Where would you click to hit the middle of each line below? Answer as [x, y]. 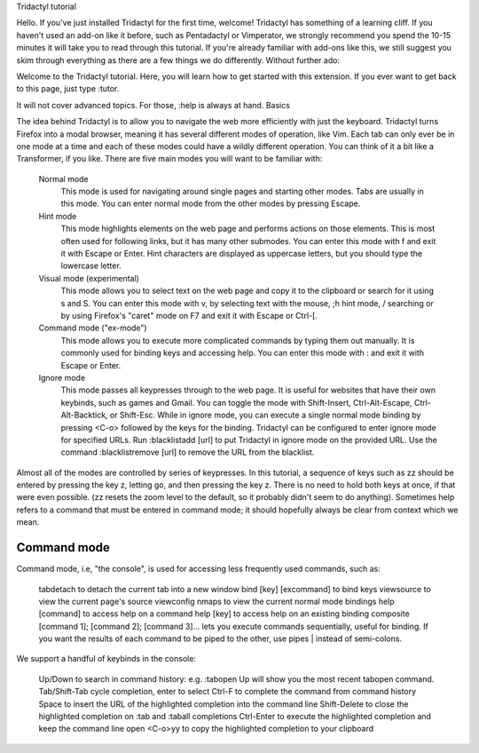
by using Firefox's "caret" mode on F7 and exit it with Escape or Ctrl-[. [189, 315]
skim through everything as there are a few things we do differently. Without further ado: [178, 60]
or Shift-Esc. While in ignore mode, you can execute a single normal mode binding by [265, 415]
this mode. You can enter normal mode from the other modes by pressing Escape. [211, 203]
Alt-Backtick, [84, 415]
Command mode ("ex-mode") [93, 328]
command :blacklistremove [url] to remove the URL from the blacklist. [188, 452]
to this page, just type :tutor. [68, 89]
